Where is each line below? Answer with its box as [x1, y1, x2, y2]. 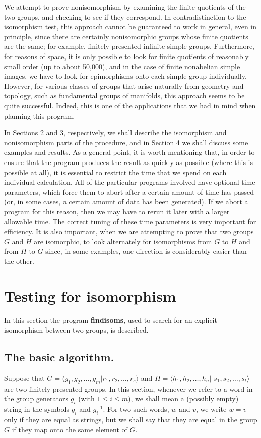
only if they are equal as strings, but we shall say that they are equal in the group [4, 414, 257, 424]
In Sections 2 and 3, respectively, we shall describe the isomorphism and [4, 127, 227, 138]
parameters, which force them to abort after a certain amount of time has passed [4, 186, 254, 197]
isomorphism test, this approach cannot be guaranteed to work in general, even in [4, 21, 257, 32]
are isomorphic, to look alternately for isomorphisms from [34, 236, 212, 246]
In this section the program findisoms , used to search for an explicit [4, 314, 217, 325]
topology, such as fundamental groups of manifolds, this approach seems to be [4, 90, 245, 101]
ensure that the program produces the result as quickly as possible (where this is [4, 156, 253, 167]
